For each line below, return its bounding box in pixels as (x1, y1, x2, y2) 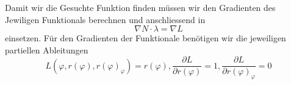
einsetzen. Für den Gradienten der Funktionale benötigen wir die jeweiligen (5, 32, 286, 44)
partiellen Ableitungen (5, 43, 88, 56)
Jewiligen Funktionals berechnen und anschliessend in (5, 13, 206, 25)
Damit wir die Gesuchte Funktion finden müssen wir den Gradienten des (5, 1, 276, 13)
